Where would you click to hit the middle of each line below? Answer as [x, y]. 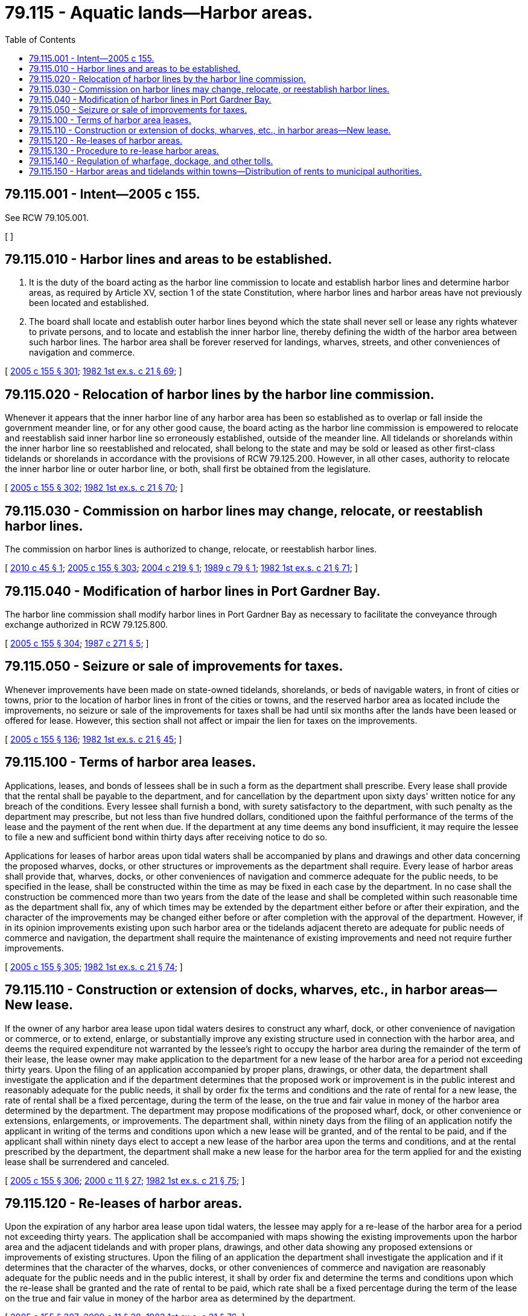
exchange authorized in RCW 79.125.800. [87, 624]
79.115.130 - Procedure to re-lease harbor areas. [124, 150]
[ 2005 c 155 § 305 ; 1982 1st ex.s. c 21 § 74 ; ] [94, 966]
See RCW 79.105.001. [47, 217]
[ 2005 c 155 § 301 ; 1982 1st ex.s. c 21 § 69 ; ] [94, 371]
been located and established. [89, 303]
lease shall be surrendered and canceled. [87, 1161]
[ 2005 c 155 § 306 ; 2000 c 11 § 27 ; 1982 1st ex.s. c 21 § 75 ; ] [125, 1180]
